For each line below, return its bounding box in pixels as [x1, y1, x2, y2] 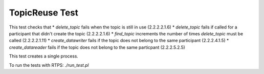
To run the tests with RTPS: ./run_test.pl [9, 62, 89, 68]
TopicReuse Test [9, 7, 78, 18]
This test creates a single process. [9, 53, 78, 59]
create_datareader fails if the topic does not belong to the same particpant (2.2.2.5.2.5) [9, 44, 185, 50]
